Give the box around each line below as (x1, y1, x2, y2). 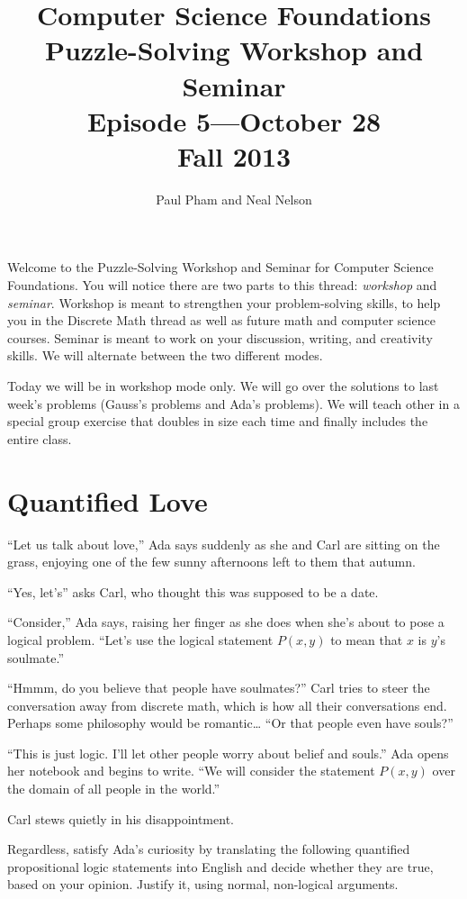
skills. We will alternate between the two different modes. (7, 346, 323, 365)
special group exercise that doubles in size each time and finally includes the (7, 412, 428, 431)
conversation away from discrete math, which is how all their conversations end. (7, 695, 447, 714)
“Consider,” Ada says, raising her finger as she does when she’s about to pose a (7, 613, 445, 631)
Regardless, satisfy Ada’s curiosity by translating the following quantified (7, 840, 410, 858)
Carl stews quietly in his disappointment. (7, 809, 234, 828)
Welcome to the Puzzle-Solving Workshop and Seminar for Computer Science (7, 258, 434, 277)
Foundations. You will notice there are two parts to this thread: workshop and (7, 276, 437, 295)
